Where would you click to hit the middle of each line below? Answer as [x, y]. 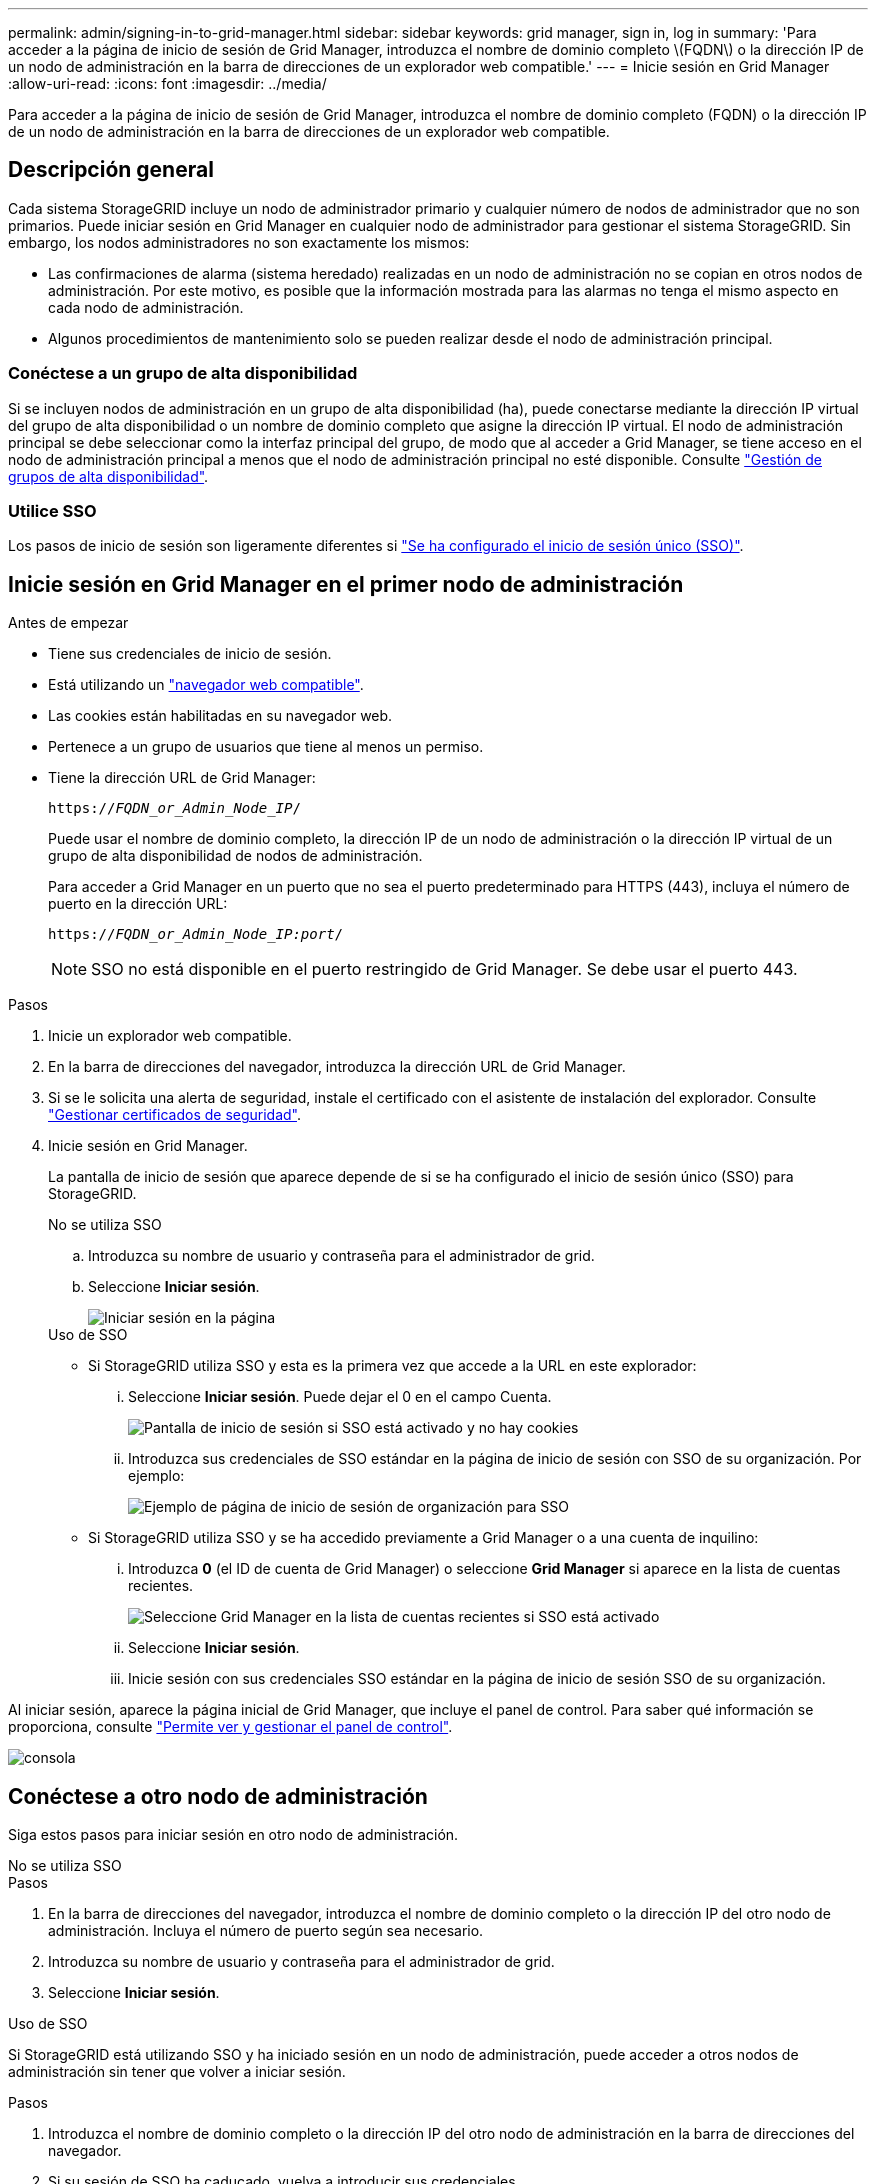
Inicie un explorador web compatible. [170, 1036]
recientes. [161, 1586]
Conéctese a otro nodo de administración [218, 1796]
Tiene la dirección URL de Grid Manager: [182, 778]
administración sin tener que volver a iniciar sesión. [177, 2072]
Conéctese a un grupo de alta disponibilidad [183, 373]
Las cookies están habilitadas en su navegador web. [220, 716]
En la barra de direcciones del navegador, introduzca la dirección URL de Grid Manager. [337, 1067]
